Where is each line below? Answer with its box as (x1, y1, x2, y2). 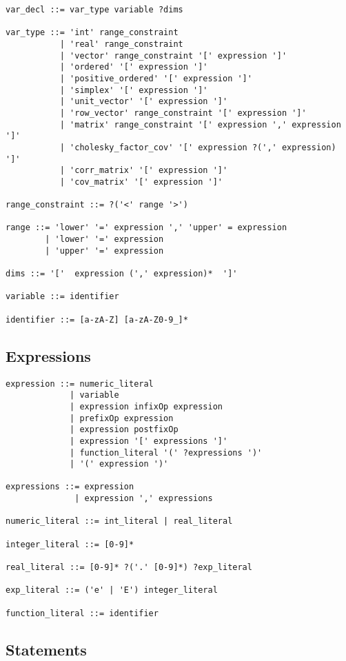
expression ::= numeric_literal (6, 378, 154, 389)
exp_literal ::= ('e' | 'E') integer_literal (6, 585, 218, 596)
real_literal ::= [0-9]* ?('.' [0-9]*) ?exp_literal (6, 562, 252, 573)
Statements (6, 638, 87, 660)
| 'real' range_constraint (59, 39, 183, 49)
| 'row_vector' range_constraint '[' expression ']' (59, 108, 307, 118)
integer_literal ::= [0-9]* (6, 539, 134, 549)
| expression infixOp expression (70, 401, 223, 411)
